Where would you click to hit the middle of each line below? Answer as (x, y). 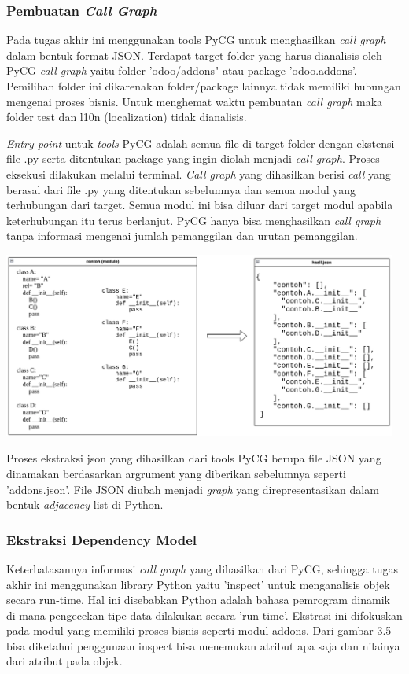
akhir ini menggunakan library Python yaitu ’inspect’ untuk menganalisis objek (198, 584)
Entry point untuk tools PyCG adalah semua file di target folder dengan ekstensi (201, 143)
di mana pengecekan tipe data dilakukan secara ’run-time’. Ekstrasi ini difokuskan (204, 615)
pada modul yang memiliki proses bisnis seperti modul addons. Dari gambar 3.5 (199, 630)
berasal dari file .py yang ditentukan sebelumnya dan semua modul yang (181, 189)
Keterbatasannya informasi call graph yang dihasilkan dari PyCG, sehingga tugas (202, 568)
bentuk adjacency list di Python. (85, 505)
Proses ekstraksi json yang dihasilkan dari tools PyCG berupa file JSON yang (194, 458)
